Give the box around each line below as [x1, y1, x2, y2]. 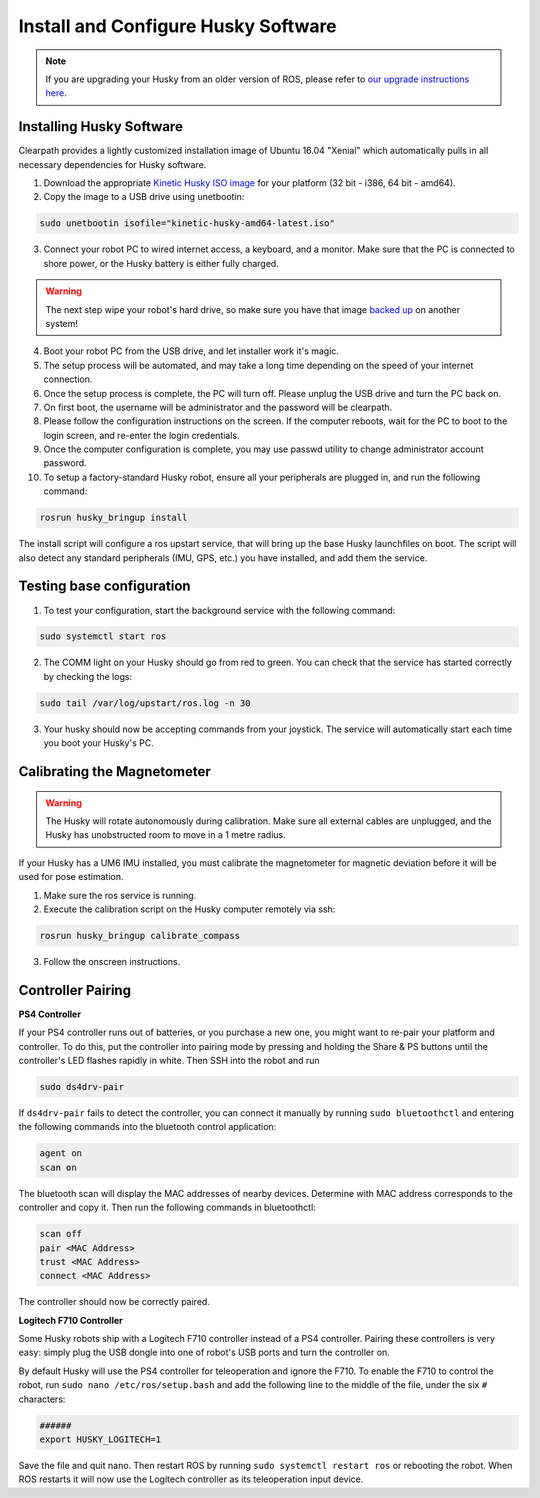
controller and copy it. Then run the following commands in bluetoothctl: [18, 1201, 317, 1214]
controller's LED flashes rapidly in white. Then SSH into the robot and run [18, 1055, 320, 1067]
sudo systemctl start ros [39, 631, 167, 642]
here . [45, 87, 67, 99]
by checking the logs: [43, 670, 133, 682]
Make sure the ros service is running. [43, 889, 197, 901]
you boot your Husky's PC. [43, 737, 154, 749]
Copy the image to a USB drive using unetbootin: [43, 191, 245, 203]
